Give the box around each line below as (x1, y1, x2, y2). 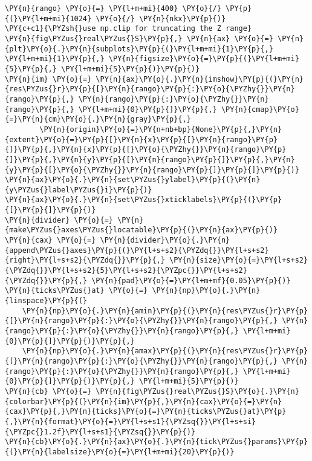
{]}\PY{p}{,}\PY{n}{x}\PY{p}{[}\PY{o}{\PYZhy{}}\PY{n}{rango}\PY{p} (5, 145, 287, 154)
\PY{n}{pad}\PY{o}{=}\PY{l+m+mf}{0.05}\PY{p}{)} (91, 276, 291, 285)
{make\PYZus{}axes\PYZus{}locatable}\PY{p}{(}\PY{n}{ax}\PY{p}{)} (5, 226, 278, 235)
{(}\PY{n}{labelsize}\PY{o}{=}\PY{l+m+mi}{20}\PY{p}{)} (5, 447, 235, 456)
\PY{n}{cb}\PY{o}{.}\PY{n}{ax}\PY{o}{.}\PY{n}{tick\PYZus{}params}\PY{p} (5, 437, 308, 446)
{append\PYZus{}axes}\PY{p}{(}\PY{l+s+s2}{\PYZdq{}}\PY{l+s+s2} (5, 246, 269, 255)
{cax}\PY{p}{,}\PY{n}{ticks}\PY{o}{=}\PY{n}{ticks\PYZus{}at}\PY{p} (5, 407, 287, 416)
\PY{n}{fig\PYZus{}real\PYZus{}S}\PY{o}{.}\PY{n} (96, 387, 299, 396)
